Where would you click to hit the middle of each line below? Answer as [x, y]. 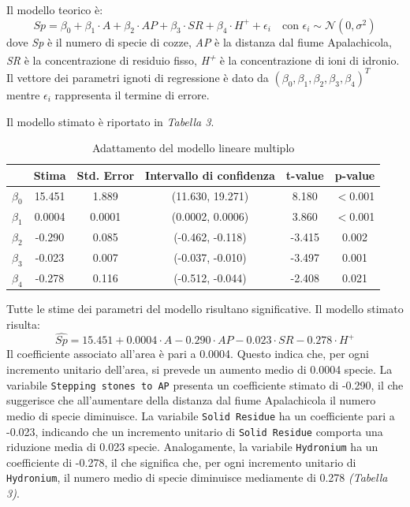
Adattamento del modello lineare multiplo [193, 148]
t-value [305, 175]
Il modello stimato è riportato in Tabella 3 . [110, 121]
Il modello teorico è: [55, 9]
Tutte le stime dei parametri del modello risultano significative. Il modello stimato [205, 309]
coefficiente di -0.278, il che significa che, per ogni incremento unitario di [181, 462]
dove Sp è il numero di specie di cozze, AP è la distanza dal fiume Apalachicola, [199, 41]
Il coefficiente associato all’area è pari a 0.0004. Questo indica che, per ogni [188, 354]
